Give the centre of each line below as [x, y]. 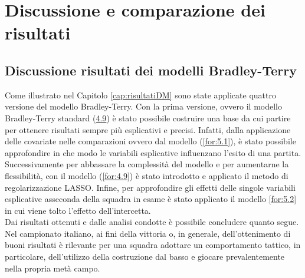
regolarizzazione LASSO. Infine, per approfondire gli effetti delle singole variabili [150, 187]
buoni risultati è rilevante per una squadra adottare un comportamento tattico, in [153, 245]
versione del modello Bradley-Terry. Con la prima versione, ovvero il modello [144, 106]
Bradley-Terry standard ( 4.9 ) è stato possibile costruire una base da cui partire [148, 118]
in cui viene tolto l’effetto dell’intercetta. [78, 210]
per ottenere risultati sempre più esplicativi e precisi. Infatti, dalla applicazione [148, 129]
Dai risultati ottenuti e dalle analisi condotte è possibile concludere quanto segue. [152, 222]
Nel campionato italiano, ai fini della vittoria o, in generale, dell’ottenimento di [148, 233]
